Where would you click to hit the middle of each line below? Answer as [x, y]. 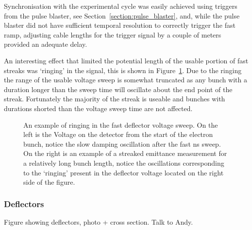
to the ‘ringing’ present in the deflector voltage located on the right [124, 172]
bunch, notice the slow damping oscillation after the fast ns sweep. [122, 144]
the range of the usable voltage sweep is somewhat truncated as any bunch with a [126, 80]
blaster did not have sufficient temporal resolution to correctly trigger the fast [120, 25]
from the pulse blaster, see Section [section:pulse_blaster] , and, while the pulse [122, 15]
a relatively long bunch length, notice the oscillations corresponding [124, 163]
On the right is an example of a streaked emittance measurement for [125, 153]
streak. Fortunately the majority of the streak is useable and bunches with [115, 99]
